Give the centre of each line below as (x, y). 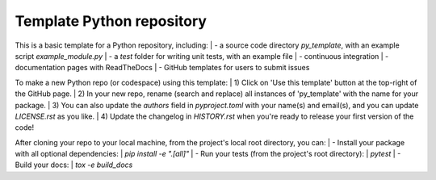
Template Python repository (111, 21)
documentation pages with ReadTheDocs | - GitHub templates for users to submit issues (162, 68)
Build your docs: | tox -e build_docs (74, 165)
